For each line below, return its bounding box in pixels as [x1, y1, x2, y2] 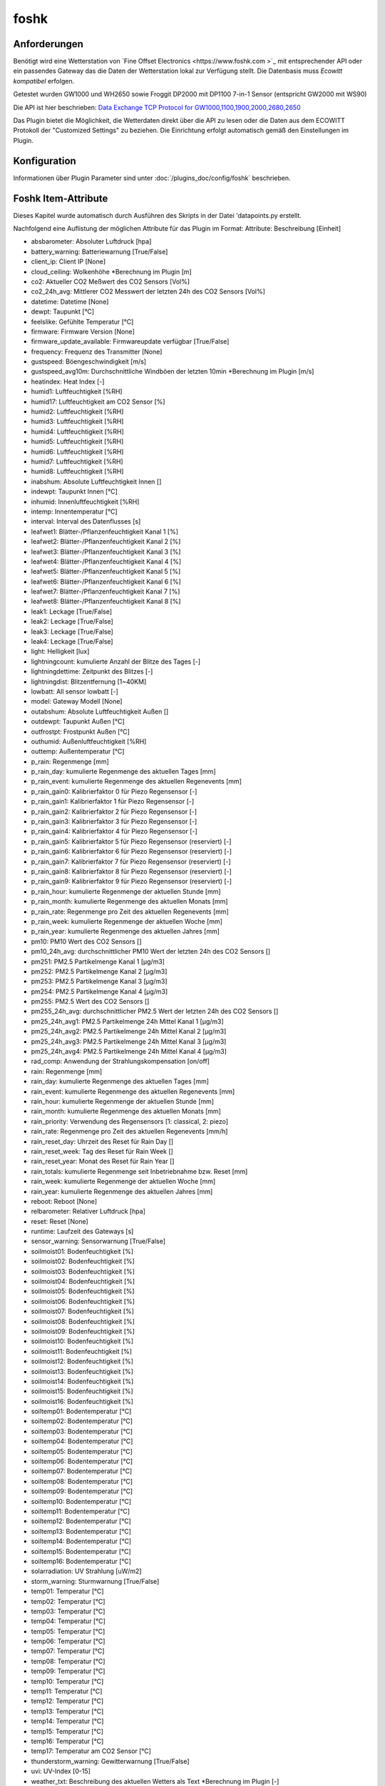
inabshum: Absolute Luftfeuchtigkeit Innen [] [31, 477, 162, 486]
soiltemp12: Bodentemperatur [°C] [31, 1517, 131, 1525]
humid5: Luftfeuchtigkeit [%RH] [31, 437, 124, 446]
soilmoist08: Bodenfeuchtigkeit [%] [31, 1317, 135, 1325]
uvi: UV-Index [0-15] [31, 1767, 91, 1775]
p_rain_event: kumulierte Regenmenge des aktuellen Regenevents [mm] [31, 777, 242, 786]
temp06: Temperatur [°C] [31, 1637, 106, 1646]
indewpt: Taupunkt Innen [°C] [31, 487, 118, 496]
